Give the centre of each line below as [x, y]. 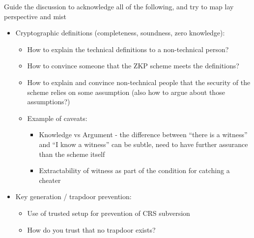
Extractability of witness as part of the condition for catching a [134, 170]
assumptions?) [49, 102]
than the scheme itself [72, 154]
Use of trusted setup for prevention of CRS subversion [109, 213]
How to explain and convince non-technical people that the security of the [139, 82]
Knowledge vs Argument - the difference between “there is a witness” [143, 134]
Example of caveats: [57, 118]
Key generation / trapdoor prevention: [73, 196]
